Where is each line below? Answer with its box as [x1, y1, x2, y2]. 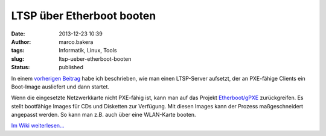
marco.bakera [59, 38, 94, 45]
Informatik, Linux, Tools [59, 47, 117, 54]
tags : [11, 47, 25, 54]
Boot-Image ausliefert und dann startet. [11, 83, 110, 90]
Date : [11, 30, 25, 37]
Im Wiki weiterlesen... [11, 122, 65, 129]
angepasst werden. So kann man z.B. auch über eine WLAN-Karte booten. [11, 111, 196, 119]
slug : [11, 55, 24, 63]
